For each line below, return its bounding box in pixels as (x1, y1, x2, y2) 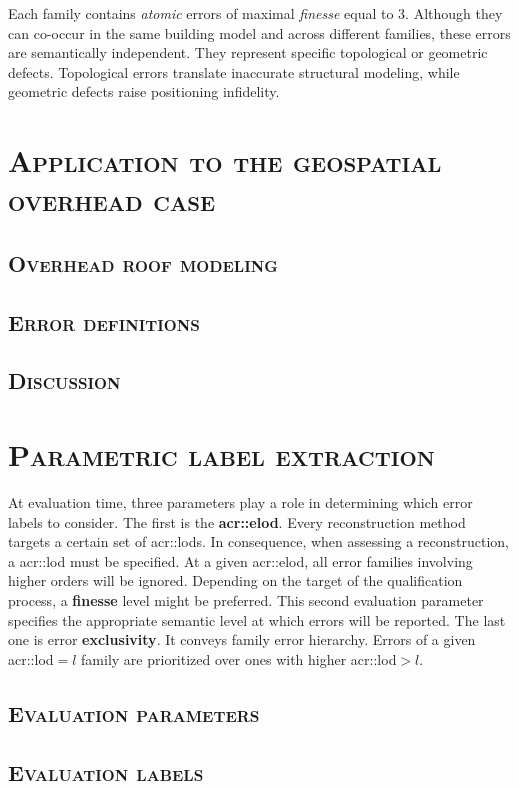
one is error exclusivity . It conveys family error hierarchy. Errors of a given (8, 629, 476, 650)
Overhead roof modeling (8, 247, 278, 278)
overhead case (8, 179, 216, 220)
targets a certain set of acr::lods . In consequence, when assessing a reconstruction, (8, 531, 509, 552)
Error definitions (8, 306, 200, 337)
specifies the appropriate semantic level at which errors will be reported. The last (8, 609, 506, 630)
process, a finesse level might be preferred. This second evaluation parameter (8, 589, 484, 610)
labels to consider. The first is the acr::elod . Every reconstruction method (8, 511, 466, 532)
